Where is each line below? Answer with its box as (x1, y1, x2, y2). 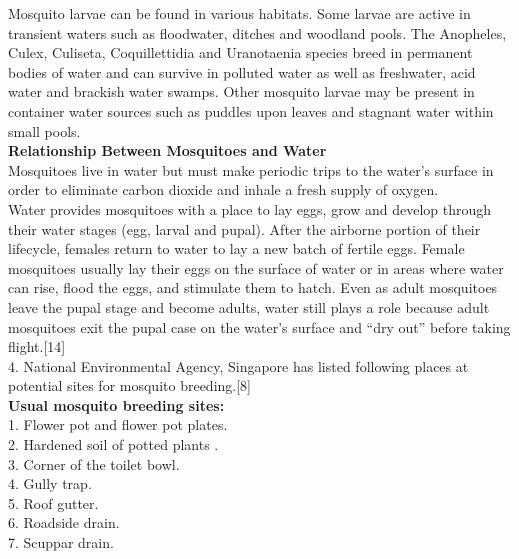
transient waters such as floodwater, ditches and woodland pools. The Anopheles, (8, 22, 507, 43)
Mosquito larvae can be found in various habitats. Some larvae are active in (8, 3, 471, 23)
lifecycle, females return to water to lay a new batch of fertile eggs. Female (8, 238, 465, 259)
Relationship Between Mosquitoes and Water (8, 140, 327, 161)
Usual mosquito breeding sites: (8, 394, 225, 415)
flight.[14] (8, 336, 66, 357)
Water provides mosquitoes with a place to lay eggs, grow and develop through (8, 198, 492, 219)
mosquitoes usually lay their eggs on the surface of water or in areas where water (8, 257, 504, 278)
